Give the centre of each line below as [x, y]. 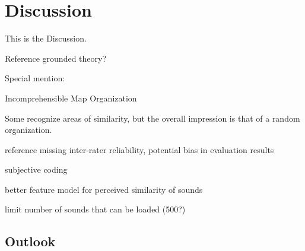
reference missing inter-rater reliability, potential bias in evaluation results [139, 149]
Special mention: [35, 78]
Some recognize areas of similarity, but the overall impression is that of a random [152, 118]
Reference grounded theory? [56, 58]
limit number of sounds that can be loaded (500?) [95, 209]
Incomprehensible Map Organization [71, 98]
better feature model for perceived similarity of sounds [104, 189]
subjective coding [36, 169]
